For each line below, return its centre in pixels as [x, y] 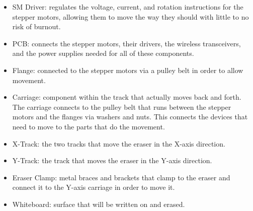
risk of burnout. [36, 26]
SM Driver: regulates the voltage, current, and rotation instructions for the [128, 7]
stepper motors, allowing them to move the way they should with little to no [131, 16]
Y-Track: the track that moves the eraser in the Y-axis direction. [112, 160]
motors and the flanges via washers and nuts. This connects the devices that [130, 117]
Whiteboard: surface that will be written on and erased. [99, 204]
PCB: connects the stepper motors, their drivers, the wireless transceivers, [126, 43]
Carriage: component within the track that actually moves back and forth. [127, 97]
